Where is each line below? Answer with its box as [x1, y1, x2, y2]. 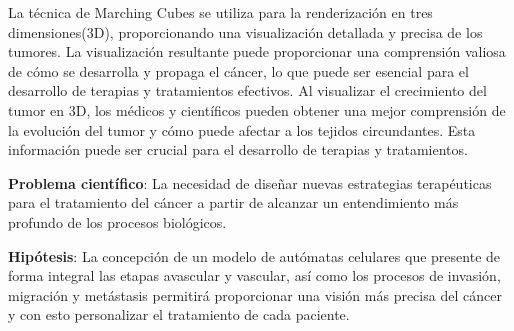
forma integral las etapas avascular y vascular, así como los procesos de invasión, [8, 265, 501, 286]
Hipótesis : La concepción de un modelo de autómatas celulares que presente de [8, 245, 501, 266]
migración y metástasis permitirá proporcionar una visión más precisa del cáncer [8, 284, 502, 305]
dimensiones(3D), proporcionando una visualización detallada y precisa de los [8, 21, 483, 42]
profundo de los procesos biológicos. [8, 211, 227, 232]
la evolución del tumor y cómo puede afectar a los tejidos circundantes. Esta [8, 119, 476, 140]
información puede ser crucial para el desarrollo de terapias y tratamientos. [8, 139, 468, 160]
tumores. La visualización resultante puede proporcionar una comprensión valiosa [8, 41, 506, 62]
